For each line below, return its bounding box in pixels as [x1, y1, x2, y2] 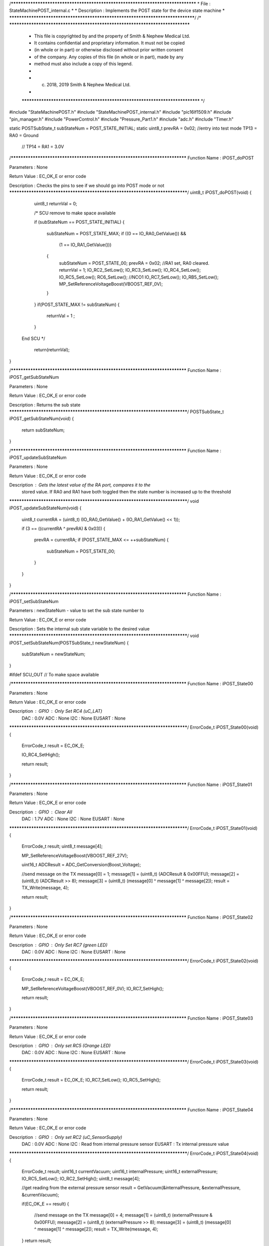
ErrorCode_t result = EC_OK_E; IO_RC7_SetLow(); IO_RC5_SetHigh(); [21, 1077, 161, 1083]
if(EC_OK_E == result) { [21, 1201, 69, 1207]
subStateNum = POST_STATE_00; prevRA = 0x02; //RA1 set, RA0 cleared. [59, 260, 210, 266]
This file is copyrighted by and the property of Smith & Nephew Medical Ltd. [34, 33, 190, 39]
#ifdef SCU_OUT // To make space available [9, 671, 99, 677]
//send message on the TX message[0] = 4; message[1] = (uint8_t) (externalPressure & [34, 1212, 213, 1218]
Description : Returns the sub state [9, 402, 81, 408]
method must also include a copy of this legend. [34, 61, 133, 67]
